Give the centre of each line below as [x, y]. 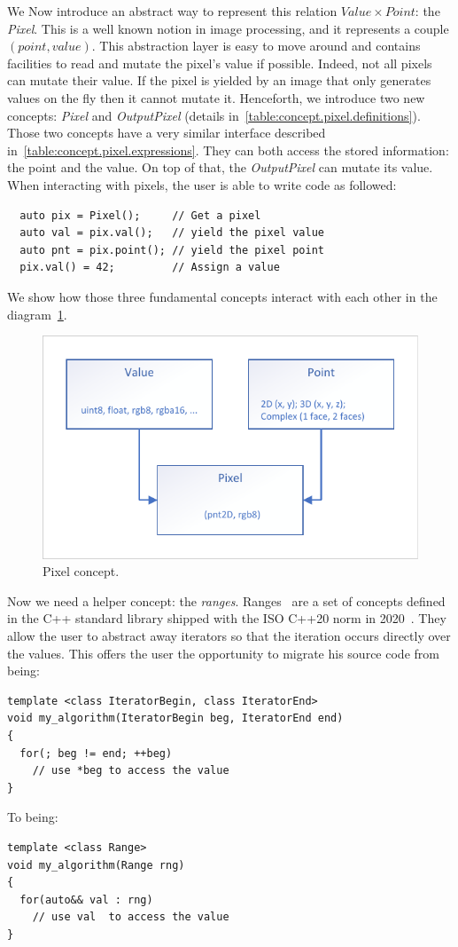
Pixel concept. [81, 571]
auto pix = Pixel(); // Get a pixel [140, 215]
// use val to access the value [131, 917]
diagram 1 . [37, 314]
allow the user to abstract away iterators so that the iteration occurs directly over [229, 636]
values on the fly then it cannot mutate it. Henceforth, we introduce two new [216, 97]
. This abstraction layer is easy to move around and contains [256, 46]
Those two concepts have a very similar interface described [167, 133]
